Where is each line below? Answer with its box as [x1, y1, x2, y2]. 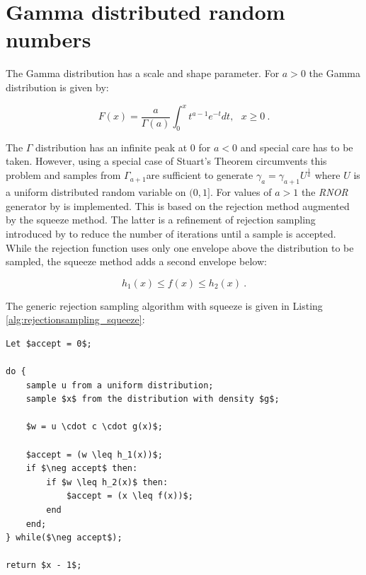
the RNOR [301, 185, 348, 199]
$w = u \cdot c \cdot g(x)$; [25, 422, 163, 432]
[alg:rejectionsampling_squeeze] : [6, 312, 145, 327]
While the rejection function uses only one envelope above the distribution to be [6, 240, 354, 255]
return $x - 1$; [6, 560, 82, 571]
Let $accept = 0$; [6, 338, 92, 349]
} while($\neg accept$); [6, 533, 122, 543]
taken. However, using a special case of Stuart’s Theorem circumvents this [6, 153, 327, 168]
